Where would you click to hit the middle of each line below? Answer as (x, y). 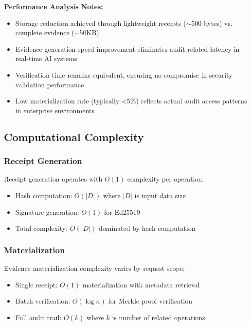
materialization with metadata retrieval (141, 284)
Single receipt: (36, 284)
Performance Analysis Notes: (54, 6)
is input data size (160, 195)
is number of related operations (159, 317)
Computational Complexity (74, 136)
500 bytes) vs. (212, 23)
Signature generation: (47, 212)
